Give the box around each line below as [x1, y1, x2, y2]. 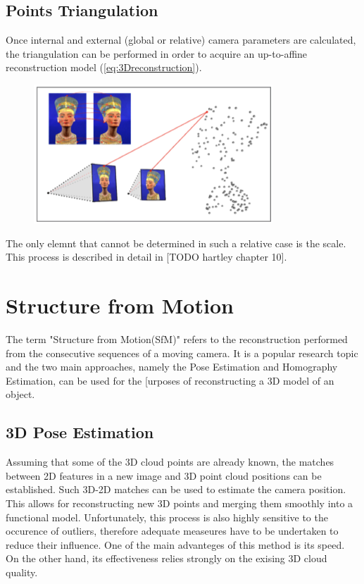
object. [6, 387, 35, 402]
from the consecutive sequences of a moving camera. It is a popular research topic [6, 345, 358, 360]
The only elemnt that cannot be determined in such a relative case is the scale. [6, 235, 346, 250]
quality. [6, 565, 38, 579]
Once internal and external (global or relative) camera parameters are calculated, [6, 32, 356, 47]
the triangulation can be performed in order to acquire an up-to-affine [6, 46, 308, 61]
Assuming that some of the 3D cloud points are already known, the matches [6, 454, 334, 469]
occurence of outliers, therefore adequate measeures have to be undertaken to [6, 523, 339, 538]
